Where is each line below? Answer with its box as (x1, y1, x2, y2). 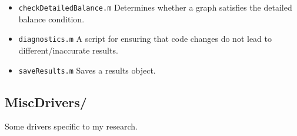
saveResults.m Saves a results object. (18, 64, 156, 76)
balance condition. (18, 12, 85, 25)
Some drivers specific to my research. (5, 120, 138, 132)
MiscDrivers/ (5, 92, 87, 111)
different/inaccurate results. (18, 44, 118, 56)
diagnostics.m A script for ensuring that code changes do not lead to (18, 32, 272, 45)
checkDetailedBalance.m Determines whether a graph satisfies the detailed (18, 1, 292, 13)
